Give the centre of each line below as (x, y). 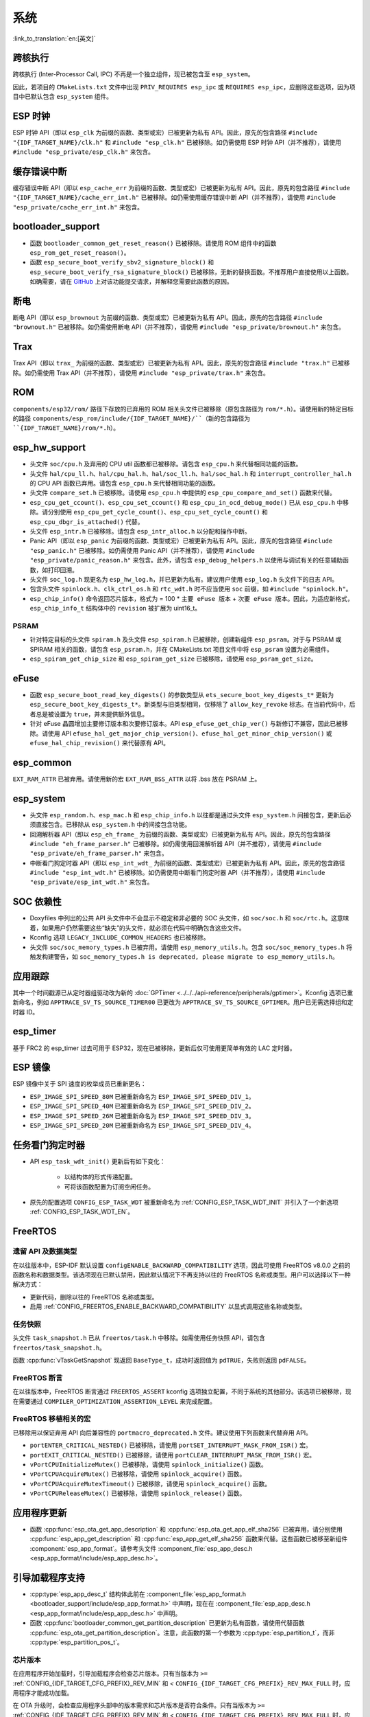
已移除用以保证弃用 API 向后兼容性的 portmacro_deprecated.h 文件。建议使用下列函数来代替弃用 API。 (162, 1433)
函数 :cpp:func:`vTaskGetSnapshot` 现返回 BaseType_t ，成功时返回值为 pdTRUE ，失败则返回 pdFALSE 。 (161, 1361)
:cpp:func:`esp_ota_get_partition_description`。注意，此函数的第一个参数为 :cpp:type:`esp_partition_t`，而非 (182, 1633)
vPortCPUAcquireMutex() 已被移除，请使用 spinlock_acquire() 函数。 (138, 1474)
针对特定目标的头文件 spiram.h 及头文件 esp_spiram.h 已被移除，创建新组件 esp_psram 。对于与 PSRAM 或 (186, 639)
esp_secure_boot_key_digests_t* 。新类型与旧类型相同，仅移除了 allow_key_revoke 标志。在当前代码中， (189, 705)
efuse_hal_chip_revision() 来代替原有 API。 (99, 742)
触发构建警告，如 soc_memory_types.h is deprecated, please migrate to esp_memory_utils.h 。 (184, 956)
